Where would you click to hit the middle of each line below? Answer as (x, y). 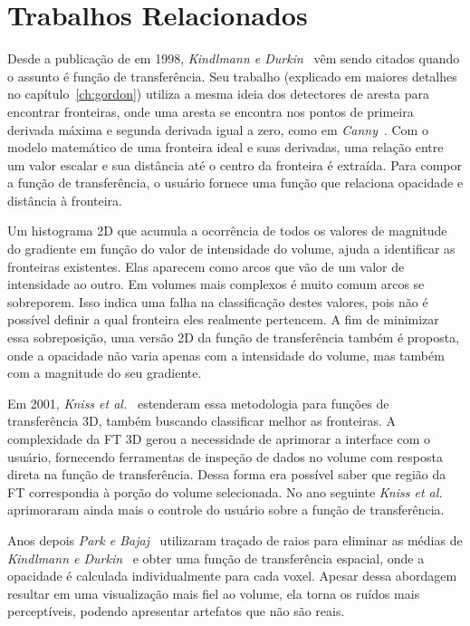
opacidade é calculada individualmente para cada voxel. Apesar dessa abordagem (232, 576)
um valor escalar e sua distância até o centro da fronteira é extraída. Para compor (235, 164)
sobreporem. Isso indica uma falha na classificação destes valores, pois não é (218, 301)
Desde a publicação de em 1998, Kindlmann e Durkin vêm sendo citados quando (234, 58)
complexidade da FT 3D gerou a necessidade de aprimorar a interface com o (219, 438)
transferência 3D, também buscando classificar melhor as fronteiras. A (202, 421)
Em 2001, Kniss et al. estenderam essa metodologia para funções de (198, 403)
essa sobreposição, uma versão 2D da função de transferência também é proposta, (234, 337)
